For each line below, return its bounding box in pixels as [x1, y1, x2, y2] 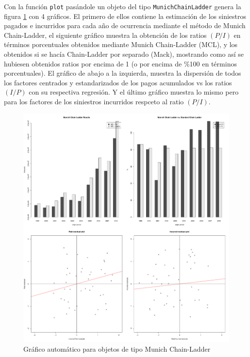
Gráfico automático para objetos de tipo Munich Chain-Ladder [23, 343, 211, 354]
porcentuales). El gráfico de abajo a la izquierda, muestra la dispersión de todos [4, 68, 241, 78]
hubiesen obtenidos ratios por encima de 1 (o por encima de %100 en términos [4, 58, 237, 68]
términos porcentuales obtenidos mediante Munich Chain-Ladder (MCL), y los [4, 39, 238, 49]
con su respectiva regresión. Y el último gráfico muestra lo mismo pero [29, 87, 239, 97]
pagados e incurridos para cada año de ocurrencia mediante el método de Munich [4, 20, 246, 31]
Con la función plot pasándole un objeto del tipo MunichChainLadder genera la [4, 1, 241, 11]
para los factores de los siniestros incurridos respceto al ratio [4, 97, 184, 106]
